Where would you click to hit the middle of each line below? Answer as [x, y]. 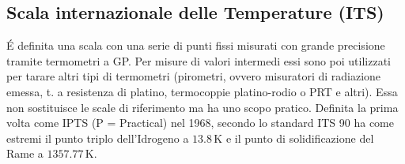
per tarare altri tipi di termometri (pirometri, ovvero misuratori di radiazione [194, 76]
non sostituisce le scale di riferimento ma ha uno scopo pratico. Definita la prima [202, 107]
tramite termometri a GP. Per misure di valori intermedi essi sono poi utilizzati [199, 60]
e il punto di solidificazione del [300, 138]
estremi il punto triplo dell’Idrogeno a [98, 138]
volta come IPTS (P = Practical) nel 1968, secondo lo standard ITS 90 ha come [200, 123]
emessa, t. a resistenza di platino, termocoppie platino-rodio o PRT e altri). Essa [202, 91]
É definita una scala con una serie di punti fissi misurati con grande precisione [196, 45]
